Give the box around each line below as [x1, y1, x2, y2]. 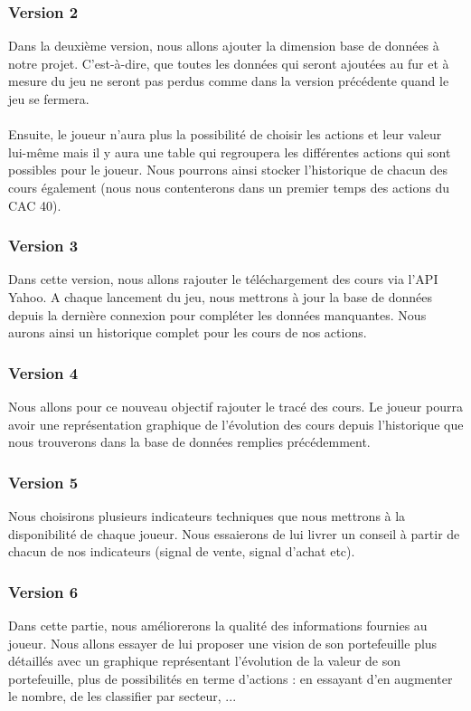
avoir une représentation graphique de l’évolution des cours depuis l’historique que [8, 414, 464, 433]
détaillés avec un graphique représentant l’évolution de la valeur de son [8, 651, 400, 670]
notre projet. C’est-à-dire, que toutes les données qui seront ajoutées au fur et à [8, 53, 449, 72]
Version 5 [8, 470, 79, 493]
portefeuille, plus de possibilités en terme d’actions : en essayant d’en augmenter [8, 668, 453, 687]
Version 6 [8, 580, 79, 602]
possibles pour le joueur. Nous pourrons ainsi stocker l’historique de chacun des [8, 160, 447, 179]
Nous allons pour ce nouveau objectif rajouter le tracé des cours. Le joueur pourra [8, 396, 463, 415]
